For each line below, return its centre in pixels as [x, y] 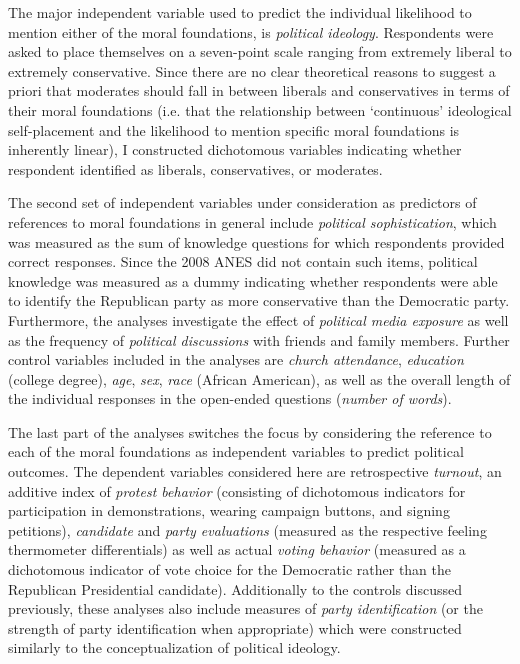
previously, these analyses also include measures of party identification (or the [245, 608]
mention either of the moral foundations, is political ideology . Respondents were [251, 31]
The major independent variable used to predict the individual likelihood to [240, 12]
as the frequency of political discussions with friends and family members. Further [259, 339]
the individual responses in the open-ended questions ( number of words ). [230, 398]
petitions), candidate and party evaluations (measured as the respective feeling [247, 529]
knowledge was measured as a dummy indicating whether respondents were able [253, 280]
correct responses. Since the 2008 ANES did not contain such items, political [243, 261]
